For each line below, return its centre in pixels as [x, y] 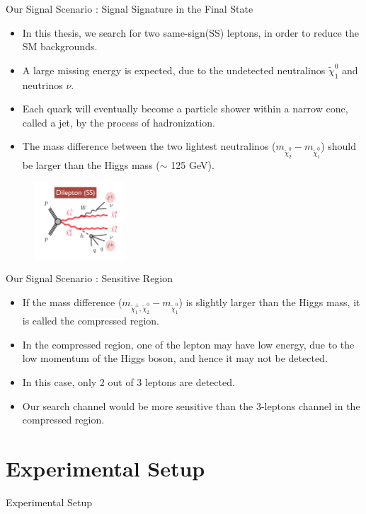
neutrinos [42, 84]
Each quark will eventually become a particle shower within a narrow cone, [185, 109]
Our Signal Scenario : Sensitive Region [90, 278]
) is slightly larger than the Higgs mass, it [269, 302]
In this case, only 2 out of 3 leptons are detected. [128, 382]
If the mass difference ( [72, 302]
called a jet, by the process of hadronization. [119, 122]
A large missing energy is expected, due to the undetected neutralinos [174, 70]
